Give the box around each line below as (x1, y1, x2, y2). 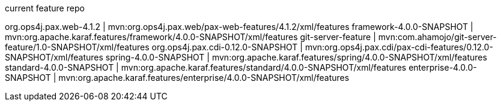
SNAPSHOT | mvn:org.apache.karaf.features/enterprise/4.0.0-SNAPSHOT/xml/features (5, 72, 350, 83)
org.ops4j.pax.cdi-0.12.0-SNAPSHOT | (151, 42, 303, 52)
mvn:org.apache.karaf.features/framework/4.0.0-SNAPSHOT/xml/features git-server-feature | (5, 32, 376, 42)
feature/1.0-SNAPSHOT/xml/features (5, 42, 150, 52)
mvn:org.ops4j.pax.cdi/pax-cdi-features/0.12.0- (305, 42, 493, 52)
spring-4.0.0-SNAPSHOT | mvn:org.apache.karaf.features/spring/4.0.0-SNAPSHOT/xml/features (105, 52, 487, 62)
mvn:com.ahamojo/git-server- (378, 32, 497, 42)
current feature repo (5, 3, 85, 13)
